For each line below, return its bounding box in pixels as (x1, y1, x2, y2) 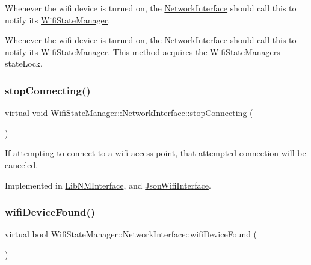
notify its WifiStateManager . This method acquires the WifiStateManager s (5, 45, 280, 58)
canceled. (5, 158, 38, 171)
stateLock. (5, 57, 43, 70)
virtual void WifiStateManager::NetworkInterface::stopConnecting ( (5, 106, 253, 119)
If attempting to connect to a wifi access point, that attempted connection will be (5, 147, 306, 159)
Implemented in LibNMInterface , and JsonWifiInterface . (5, 178, 211, 191)
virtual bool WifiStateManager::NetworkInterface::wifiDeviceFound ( (5, 228, 257, 240)
